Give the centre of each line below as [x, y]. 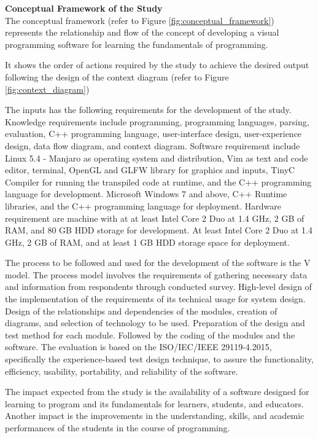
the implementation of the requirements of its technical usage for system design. [155, 299]
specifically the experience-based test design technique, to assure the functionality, [159, 359]
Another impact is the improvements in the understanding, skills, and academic [155, 416]
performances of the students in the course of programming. [118, 428]
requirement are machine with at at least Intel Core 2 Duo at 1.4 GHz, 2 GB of [155, 218]
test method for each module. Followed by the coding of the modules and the [150, 334]
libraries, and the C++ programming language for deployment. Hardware [143, 205]
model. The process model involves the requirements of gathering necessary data [156, 274]
